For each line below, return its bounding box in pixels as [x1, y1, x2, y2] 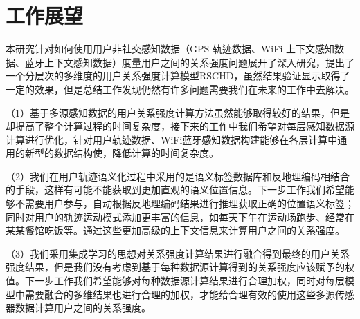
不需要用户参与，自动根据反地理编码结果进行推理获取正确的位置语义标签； [15, 196, 354, 211]
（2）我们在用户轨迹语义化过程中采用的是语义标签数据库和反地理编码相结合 [6, 168, 350, 183]
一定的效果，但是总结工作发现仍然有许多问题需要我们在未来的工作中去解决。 [6, 81, 354, 96]
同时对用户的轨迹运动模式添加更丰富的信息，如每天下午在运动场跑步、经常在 [6, 209, 354, 224]
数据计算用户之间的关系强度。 [15, 300, 151, 315]
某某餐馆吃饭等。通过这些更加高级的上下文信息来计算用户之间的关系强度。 [6, 223, 345, 238]
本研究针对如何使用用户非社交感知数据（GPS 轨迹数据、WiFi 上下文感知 [6, 41, 334, 56]
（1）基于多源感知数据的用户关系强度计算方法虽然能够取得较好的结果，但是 [6, 105, 350, 119]
